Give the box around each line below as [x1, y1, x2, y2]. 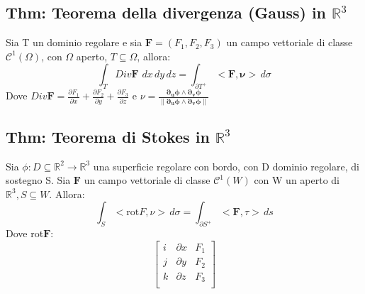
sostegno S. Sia [6, 173, 71, 187]
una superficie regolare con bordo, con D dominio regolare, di [93, 158, 359, 173]
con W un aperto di [254, 173, 340, 187]
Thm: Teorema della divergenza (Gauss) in [6, 1, 327, 23]
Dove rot [6, 226, 44, 241]
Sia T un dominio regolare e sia [6, 35, 142, 50]
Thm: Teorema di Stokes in [6, 125, 210, 147]
